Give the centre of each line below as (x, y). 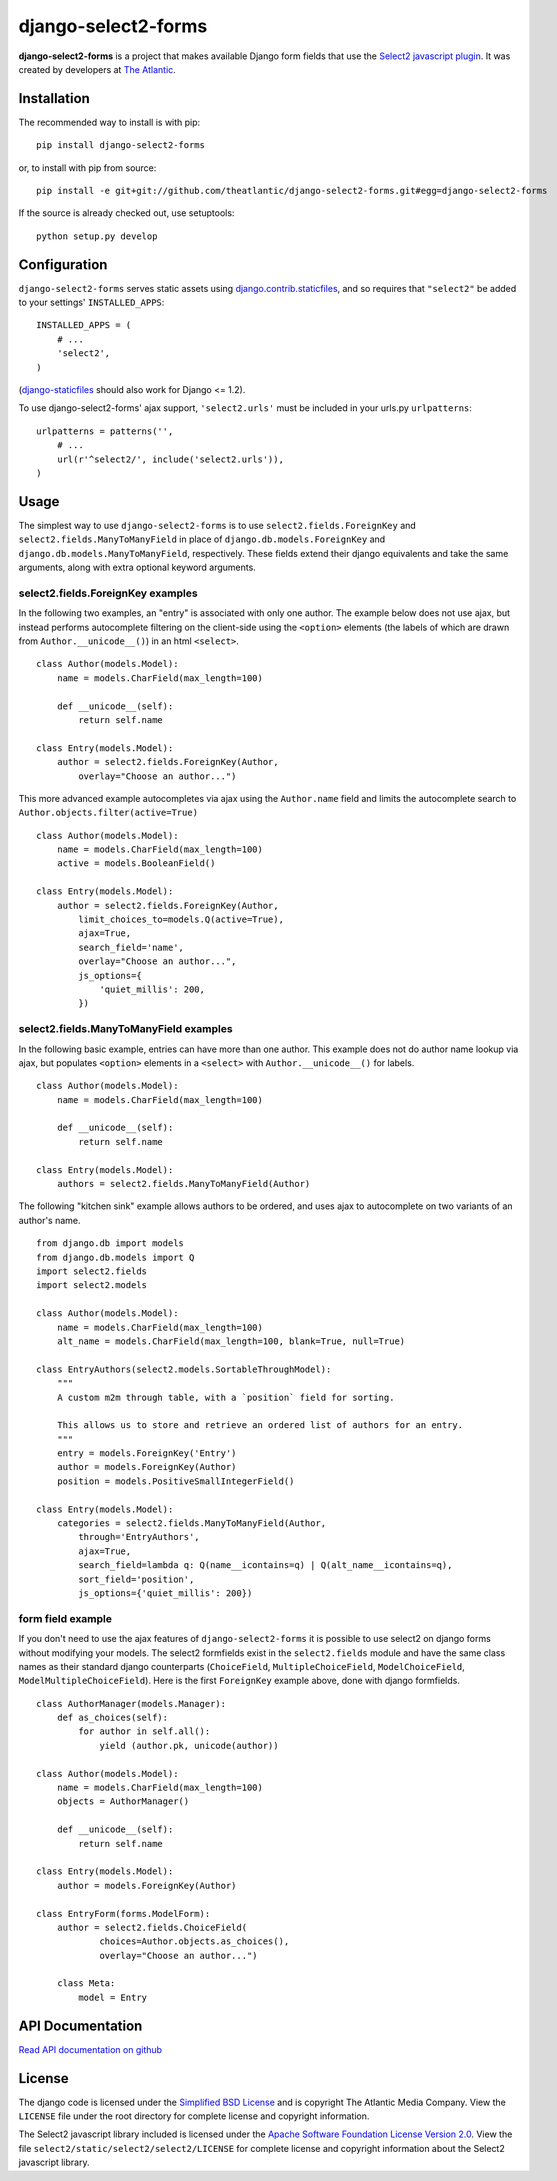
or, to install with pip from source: (87, 167)
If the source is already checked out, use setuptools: (126, 213)
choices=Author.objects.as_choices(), (194, 1941)
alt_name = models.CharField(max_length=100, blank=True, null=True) (231, 1341)
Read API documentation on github (90, 2049)
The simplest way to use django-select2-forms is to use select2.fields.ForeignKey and (217, 525)
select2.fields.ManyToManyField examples (126, 1029)
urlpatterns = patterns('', (105, 431)
